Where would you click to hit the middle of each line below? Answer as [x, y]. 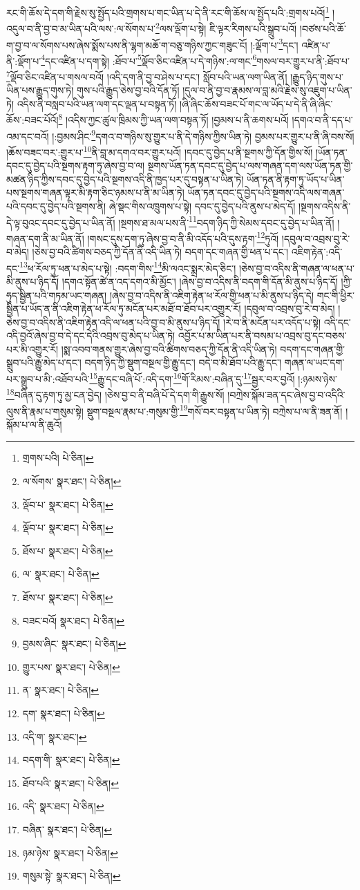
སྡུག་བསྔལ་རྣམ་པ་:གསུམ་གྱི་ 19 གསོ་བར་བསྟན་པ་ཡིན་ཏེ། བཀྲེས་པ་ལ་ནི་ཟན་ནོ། [215, 410]
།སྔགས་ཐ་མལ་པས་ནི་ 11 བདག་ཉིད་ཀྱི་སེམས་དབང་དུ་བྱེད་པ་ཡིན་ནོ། [226, 221]
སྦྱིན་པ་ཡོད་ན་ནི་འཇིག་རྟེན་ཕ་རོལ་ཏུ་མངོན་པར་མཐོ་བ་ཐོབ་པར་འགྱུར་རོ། [124, 309]
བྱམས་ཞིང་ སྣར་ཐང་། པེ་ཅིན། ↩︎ [74, 644]
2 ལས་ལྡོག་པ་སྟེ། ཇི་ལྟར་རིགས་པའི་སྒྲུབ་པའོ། [226, 27]
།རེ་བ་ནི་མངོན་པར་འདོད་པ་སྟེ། [272, 322]
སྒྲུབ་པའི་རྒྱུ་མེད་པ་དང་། [44, 362]
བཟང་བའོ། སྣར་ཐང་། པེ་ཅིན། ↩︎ [74, 620]
